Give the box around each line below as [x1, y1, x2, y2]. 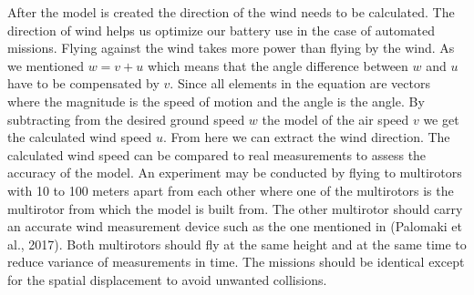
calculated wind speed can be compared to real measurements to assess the [7, 145, 427, 164]
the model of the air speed [262, 109, 409, 128]
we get [423, 109, 459, 128]
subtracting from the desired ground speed [7, 109, 245, 128]
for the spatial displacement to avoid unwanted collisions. [7, 270, 327, 289]
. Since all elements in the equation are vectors [170, 74, 431, 93]
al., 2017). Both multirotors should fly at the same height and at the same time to [7, 234, 467, 253]
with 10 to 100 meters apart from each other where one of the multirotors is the [7, 180, 454, 199]
